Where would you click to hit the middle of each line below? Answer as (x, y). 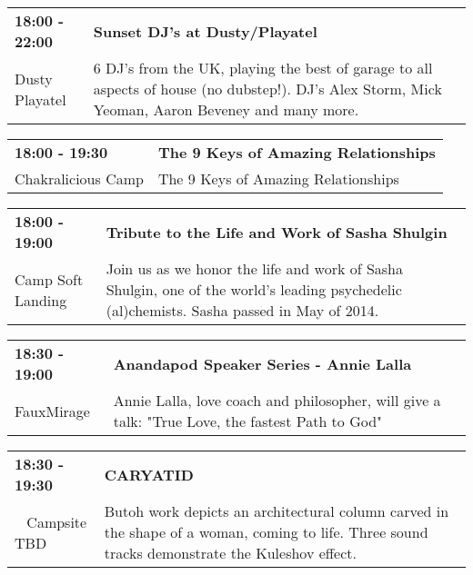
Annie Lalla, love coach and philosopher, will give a (277, 400)
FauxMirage (52, 411)
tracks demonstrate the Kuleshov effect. (230, 553)
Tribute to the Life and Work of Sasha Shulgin (277, 232)
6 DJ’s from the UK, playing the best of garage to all (263, 68)
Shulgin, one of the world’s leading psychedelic (254, 289)
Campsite (57, 521)
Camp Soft (49, 279)
